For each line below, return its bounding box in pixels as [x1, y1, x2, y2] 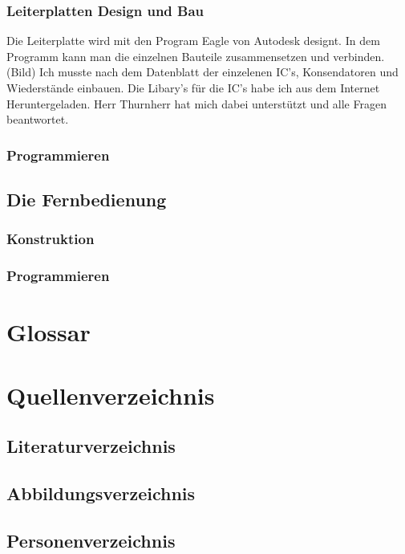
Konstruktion [6, 229, 95, 249]
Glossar [6, 316, 91, 348]
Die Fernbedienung [6, 187, 167, 212]
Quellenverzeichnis [6, 378, 215, 411]
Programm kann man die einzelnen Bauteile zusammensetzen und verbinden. [6, 47, 385, 64]
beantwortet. [6, 111, 69, 128]
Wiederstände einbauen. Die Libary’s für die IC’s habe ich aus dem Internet [6, 79, 380, 96]
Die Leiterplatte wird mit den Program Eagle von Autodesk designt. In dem [6, 32, 380, 49]
